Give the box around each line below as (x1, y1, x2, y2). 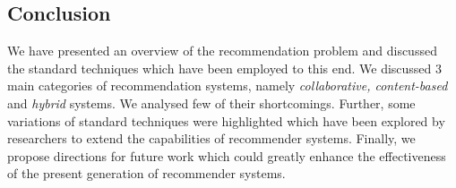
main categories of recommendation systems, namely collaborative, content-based (7, 76, 448, 95)
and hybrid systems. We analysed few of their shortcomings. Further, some (7, 93, 416, 112)
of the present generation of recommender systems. (7, 164, 286, 183)
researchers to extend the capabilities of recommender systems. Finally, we (7, 129, 416, 148)
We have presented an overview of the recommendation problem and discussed (7, 41, 437, 60)
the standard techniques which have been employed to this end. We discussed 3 (7, 58, 443, 77)
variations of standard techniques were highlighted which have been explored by (7, 111, 445, 130)
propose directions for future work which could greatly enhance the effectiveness (7, 146, 446, 165)
